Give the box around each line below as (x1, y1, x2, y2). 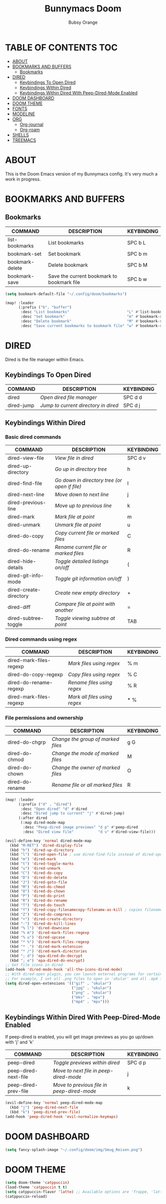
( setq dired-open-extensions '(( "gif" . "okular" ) (5, 981, 112, 986)
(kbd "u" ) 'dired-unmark (9, 866, 61, 871)
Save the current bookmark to (48, 273, 118, 280)
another (54, 607, 73, 614)
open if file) (54, 483, 82, 490)
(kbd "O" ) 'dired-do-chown (9, 889, 65, 894)
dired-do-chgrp (7, 738, 46, 745)
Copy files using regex (68, 671, 120, 678)
